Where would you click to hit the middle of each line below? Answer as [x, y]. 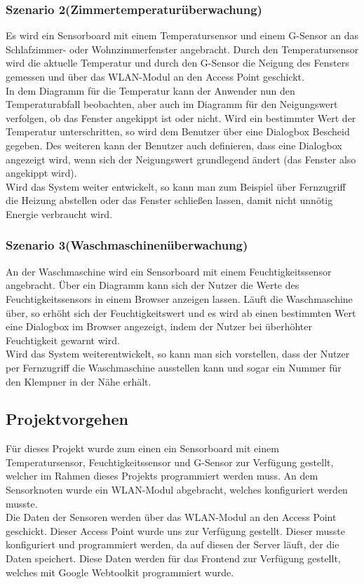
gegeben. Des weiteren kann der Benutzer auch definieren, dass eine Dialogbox [174, 145]
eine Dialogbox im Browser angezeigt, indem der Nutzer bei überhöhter [159, 326]
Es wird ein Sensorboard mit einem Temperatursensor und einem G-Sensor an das [182, 35]
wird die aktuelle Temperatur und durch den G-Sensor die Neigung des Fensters [177, 63]
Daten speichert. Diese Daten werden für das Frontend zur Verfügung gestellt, [173, 558]
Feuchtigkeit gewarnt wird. [63, 340]
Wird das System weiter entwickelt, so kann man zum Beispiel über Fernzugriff [176, 186]
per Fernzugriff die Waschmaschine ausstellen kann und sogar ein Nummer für [174, 367]
